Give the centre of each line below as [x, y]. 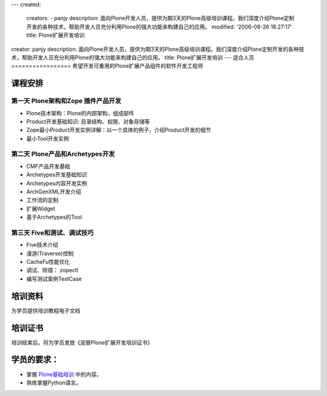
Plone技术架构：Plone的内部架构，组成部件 [80, 113]
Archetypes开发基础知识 [57, 175]
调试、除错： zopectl [52, 270]
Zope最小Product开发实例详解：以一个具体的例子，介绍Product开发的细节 [119, 130]
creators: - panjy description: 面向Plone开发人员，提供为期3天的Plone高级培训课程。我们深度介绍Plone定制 [160, 18]
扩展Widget [41, 209]
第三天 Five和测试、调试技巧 [52, 232]
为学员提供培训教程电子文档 [46, 310]
